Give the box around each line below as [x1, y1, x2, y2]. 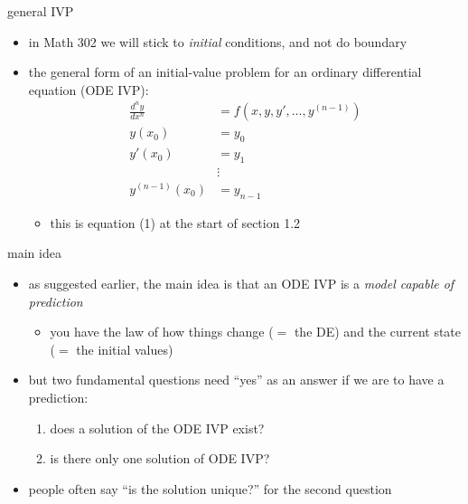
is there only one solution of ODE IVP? [50, 449, 270, 468]
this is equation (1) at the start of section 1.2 [50, 213, 301, 232]
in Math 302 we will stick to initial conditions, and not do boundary [28, 32, 407, 51]
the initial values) [76, 339, 173, 358]
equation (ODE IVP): [28, 80, 149, 99]
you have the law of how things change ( [50, 322, 274, 341]
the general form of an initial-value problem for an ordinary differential [28, 62, 422, 81]
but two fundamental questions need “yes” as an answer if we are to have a [28, 370, 445, 389]
